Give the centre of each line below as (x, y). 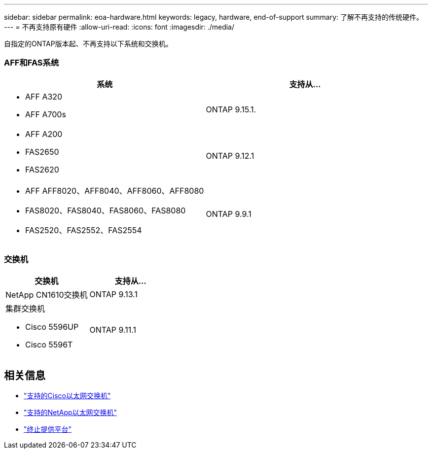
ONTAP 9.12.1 (230, 156)
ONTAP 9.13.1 (114, 294)
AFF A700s (46, 114)
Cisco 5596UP (52, 327)
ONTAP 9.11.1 (113, 330)
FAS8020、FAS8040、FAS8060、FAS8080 (106, 210)
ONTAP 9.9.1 (229, 214)
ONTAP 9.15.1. (231, 109)
